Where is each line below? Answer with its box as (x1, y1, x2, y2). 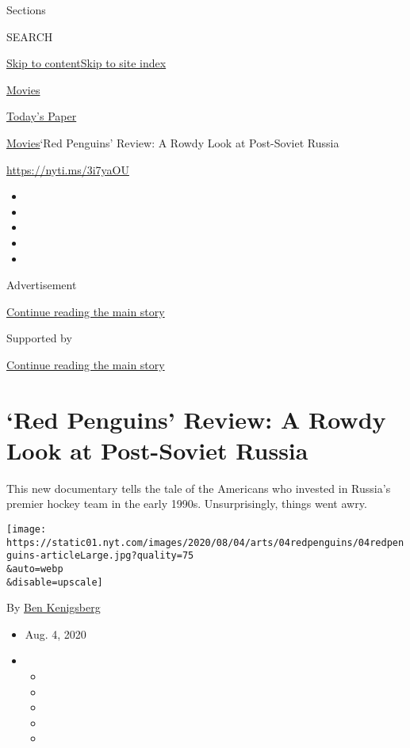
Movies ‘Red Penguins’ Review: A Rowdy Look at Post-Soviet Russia (6, 134, 339, 151)
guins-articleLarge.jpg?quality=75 (6, 550, 194, 562)
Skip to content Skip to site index (6, 55, 167, 71)
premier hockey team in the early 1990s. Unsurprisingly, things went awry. (6, 495, 367, 512)
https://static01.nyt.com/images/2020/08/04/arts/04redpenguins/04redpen (6, 536, 404, 548)
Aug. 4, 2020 (25, 625, 86, 642)
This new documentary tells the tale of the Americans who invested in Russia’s (6, 479, 391, 496)
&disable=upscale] (6, 576, 103, 588)
